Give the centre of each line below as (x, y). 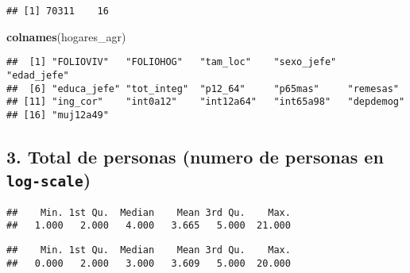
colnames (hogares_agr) (66, 36)
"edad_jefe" (38, 75)
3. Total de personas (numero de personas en (195, 156)
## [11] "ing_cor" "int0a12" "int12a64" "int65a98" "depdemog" (206, 102)
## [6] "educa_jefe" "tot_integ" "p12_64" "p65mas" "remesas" (203, 88)
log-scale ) (49, 180)
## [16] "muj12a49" (58, 115)
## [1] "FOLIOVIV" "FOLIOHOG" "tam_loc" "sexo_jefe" (172, 62)
